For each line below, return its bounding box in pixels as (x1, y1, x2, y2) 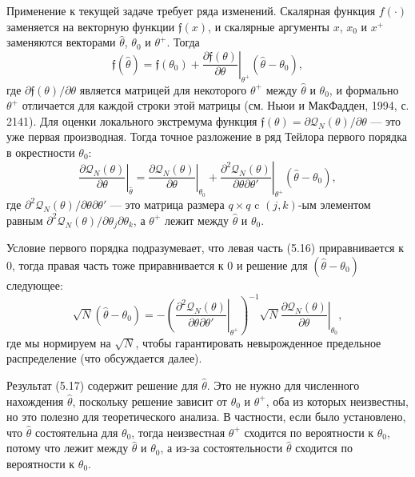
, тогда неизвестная (131, 423, 225, 440)
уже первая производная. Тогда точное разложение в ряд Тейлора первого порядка (6, 128, 407, 145)
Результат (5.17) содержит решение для (6, 376, 198, 393)
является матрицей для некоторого (79, 81, 247, 98)
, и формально (329, 81, 399, 98)
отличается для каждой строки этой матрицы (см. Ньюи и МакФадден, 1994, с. (22, 97, 409, 114)
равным (6, 211, 43, 228)
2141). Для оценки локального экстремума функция (6, 112, 257, 129)
